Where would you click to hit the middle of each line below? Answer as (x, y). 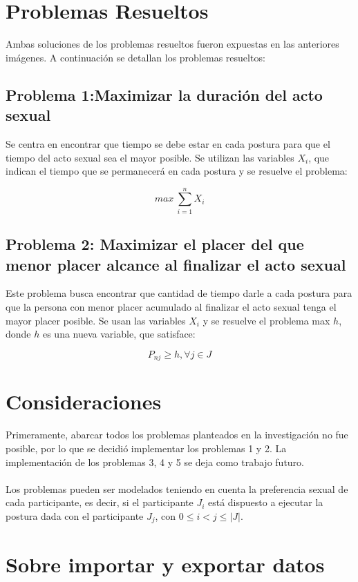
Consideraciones (84, 401)
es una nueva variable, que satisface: (119, 334)
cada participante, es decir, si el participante (100, 502)
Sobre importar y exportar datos (165, 564)
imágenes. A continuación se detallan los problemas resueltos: (135, 57)
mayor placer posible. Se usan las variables (96, 320)
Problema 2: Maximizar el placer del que (155, 244)
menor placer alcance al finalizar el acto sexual (176, 264)
